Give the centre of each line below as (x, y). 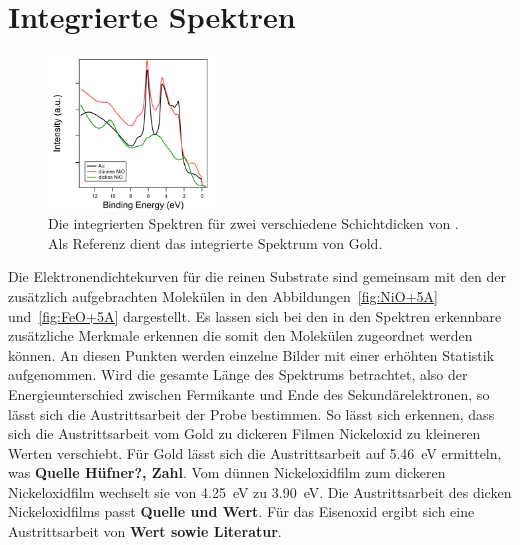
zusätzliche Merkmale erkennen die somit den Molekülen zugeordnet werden (240, 335)
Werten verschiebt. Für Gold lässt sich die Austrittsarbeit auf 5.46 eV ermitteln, (255, 452)
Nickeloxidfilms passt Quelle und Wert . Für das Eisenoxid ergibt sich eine (241, 511)
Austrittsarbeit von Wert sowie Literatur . (145, 531)
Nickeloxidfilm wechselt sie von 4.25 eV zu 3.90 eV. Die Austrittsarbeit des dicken (260, 491)
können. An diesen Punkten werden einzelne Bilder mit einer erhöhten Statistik (251, 354)
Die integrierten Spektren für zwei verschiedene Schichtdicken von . (253, 223)
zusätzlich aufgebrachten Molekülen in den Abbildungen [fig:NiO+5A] (223, 295)
